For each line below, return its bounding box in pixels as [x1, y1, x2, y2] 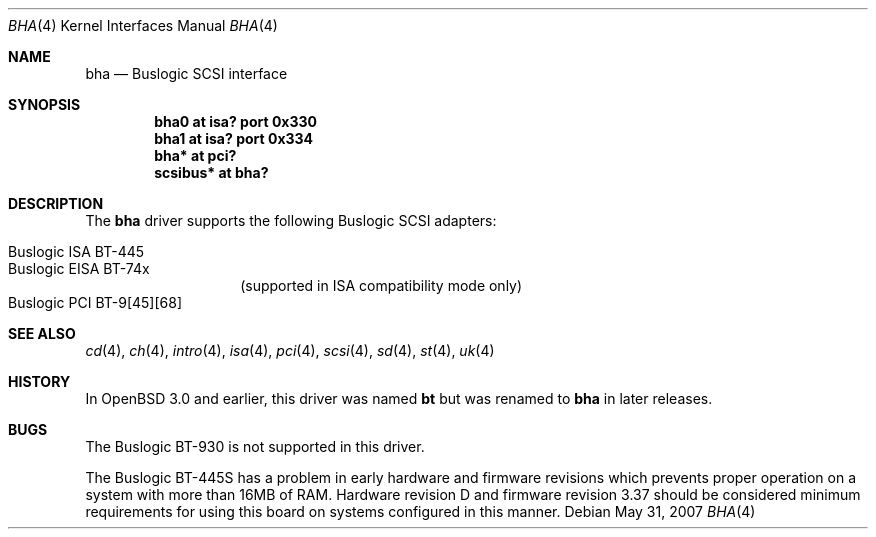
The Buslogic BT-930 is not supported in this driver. [85, 438, 425, 455]
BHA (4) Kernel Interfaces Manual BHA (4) [8, 17, 278, 34]
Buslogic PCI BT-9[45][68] [8, 294, 183, 311]
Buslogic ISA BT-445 [8, 243, 145, 260]
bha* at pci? [154, 147, 237, 164]
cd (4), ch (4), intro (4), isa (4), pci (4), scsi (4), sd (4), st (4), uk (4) [85, 342, 495, 359]
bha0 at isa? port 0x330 [154, 113, 317, 130]
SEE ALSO [8, 325, 76, 342]
